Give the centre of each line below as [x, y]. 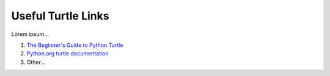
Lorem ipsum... [30, 34]
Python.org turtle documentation [68, 54]
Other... [36, 62]
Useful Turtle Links [60, 16]
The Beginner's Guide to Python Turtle [75, 45]
